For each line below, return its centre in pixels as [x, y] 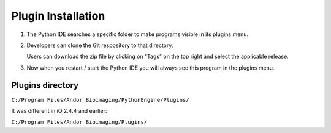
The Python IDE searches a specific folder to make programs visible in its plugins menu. [138, 34]
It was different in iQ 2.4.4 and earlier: [59, 111]
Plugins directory [45, 85]
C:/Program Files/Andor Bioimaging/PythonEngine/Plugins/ [100, 100]
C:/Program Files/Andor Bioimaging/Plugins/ [79, 122]
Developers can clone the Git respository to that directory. [100, 45]
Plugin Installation [58, 16]
